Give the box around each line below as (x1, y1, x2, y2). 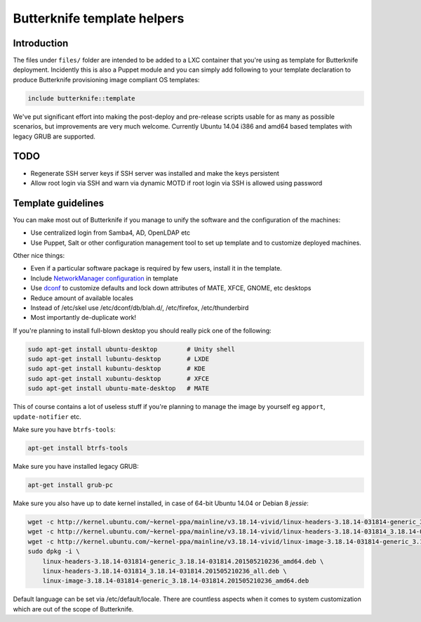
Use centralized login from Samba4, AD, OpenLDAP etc (30, 228, 191, 237)
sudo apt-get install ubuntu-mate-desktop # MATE (27, 384, 210, 393)
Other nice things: (13, 251, 65, 259)
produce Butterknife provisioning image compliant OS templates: (13, 75, 200, 84)
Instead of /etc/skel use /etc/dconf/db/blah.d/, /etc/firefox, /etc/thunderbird (30, 303, 249, 312)
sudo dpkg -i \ (27, 548, 80, 555)
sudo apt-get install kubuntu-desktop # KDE (27, 365, 206, 372)
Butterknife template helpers (13, 11, 185, 26)
